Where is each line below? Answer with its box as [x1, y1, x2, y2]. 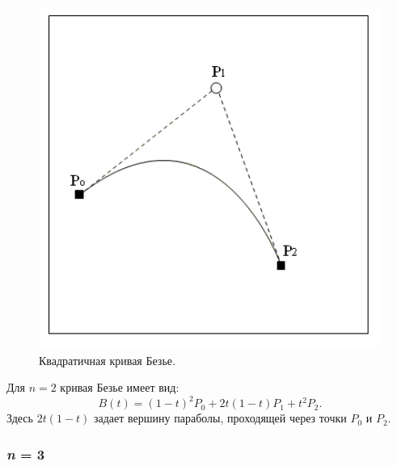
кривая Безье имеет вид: [60, 379, 179, 396]
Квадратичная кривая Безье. [39, 351, 175, 368]
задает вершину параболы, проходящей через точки [94, 409, 347, 426]
